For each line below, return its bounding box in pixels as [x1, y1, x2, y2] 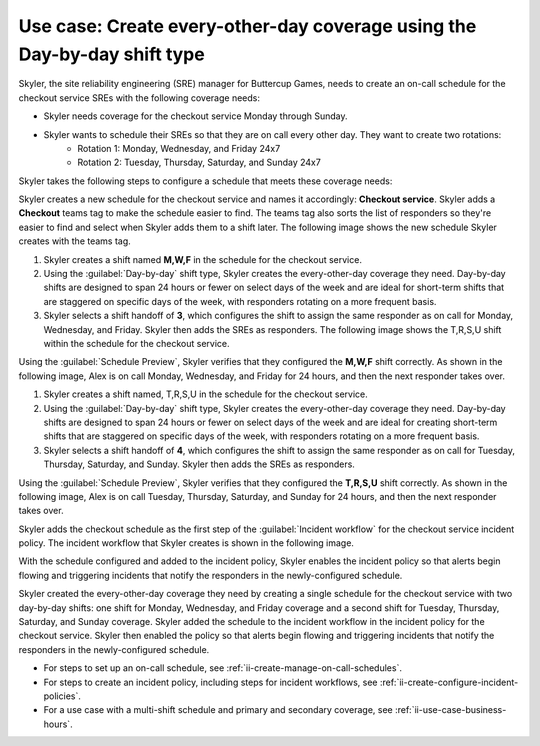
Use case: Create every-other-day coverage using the [18, 15, 477, 37]
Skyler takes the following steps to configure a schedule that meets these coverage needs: [18, 175, 393, 187]
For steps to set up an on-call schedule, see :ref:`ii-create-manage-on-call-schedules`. [43, 662, 402, 674]
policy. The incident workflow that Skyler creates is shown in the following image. [18, 537, 355, 549]
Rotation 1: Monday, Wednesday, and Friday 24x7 [77, 142, 281, 154]
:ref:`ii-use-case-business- [395, 704, 507, 716]
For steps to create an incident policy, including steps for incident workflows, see [43, 676, 379, 688]
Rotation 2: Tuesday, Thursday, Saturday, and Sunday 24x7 [77, 156, 322, 169]
